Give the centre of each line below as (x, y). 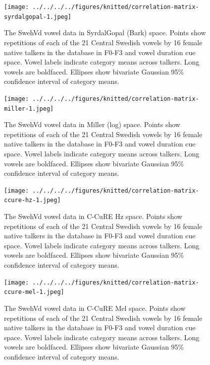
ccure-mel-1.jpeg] (34, 292)
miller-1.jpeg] (29, 109)
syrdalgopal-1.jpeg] (38, 17)
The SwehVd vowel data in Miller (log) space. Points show (92, 124)
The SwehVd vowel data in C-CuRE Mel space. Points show (95, 308)
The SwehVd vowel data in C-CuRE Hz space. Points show (93, 216)
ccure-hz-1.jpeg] (32, 200)
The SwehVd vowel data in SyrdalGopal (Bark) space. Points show (105, 33)
